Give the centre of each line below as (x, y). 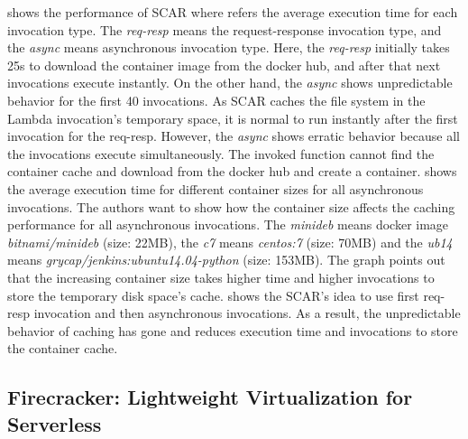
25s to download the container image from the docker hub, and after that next (224, 65)
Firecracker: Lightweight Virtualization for (210, 397)
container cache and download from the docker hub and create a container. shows (232, 171)
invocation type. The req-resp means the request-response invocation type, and (225, 29)
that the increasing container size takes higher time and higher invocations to (221, 277)
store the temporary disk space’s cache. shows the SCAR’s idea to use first (213, 295)
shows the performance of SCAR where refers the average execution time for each (233, 12)
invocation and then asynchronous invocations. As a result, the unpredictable (247, 313)
